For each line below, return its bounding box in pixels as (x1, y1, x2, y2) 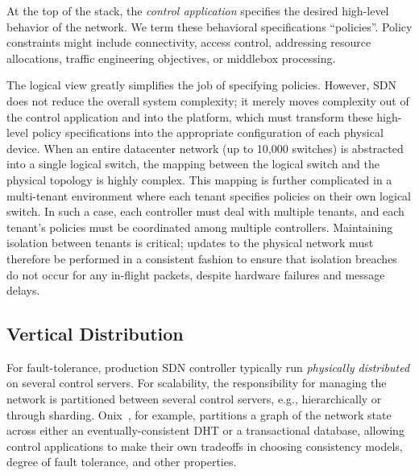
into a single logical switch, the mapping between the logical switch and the (6, 155, 380, 172)
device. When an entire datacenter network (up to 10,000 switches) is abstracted (6, 139, 404, 156)
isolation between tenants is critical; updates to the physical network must (6, 234, 374, 251)
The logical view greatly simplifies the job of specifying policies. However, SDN (6, 76, 396, 93)
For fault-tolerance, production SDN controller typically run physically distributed (6, 358, 410, 375)
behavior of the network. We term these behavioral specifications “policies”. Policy (6, 18, 413, 35)
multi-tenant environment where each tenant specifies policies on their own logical (6, 187, 411, 204)
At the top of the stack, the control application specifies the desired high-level (6, 2, 389, 19)
